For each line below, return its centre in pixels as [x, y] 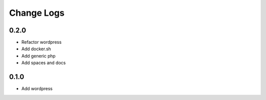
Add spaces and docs [44, 63]
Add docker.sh [36, 49]
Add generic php [39, 56]
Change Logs [37, 13]
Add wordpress [37, 89]
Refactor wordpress [41, 42]
